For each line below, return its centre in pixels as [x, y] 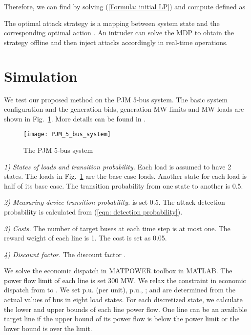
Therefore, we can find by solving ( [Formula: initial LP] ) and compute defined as [125, 6]
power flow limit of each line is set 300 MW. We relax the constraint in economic [125, 280]
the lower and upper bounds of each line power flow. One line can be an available [125, 309]
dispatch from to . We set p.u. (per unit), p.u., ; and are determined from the [120, 290]
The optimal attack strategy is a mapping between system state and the [112, 23]
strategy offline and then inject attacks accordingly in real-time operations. [116, 42]
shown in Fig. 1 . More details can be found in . [75, 118]
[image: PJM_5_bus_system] [67, 134]
